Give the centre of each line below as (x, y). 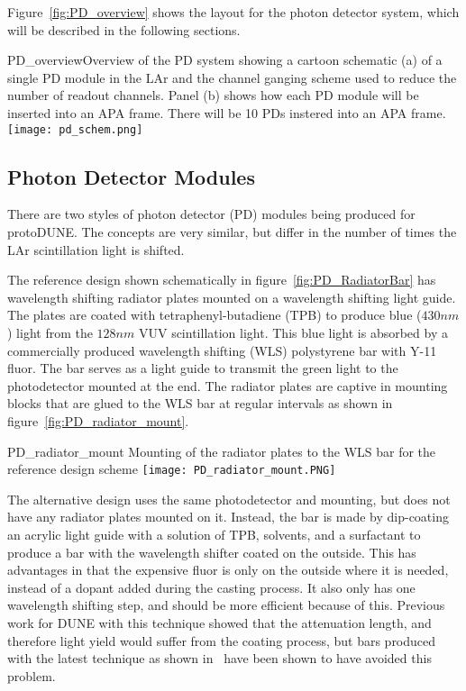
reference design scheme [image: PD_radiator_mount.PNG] (172, 469)
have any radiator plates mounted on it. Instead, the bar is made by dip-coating (228, 517)
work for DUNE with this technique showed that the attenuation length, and (219, 622)
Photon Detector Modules (131, 176)
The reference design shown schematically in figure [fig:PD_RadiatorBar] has (222, 280)
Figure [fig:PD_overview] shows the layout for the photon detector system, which (233, 12)
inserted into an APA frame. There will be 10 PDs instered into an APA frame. (227, 112)
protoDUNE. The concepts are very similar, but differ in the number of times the (232, 232)
